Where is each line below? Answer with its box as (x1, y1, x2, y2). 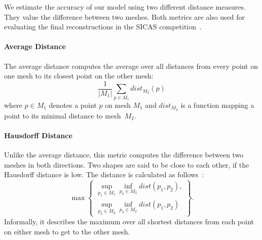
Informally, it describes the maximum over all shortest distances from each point (4, 216, 254, 226)
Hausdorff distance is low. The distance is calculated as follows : (4, 169, 204, 180)
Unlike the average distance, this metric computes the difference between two (4, 149, 244, 160)
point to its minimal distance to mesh (4, 110, 121, 121)
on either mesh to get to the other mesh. (4, 226, 130, 236)
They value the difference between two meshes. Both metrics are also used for (4, 11, 245, 22)
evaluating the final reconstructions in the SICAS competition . (4, 21, 202, 32)
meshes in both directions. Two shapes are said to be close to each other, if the (4, 159, 249, 170)
